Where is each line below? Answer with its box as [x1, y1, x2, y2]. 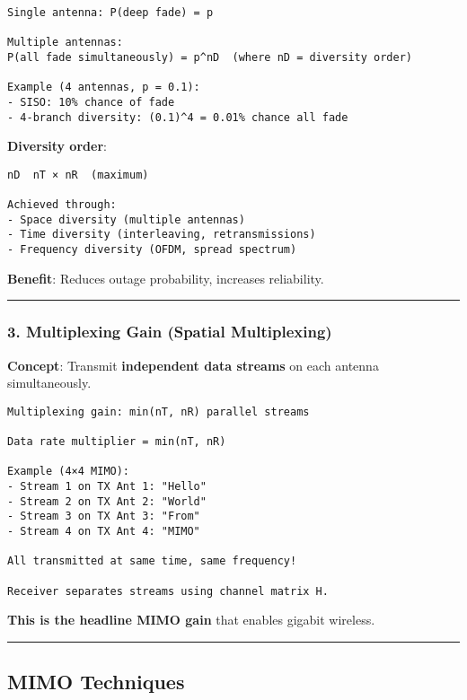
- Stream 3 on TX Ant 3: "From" [7, 510, 200, 523]
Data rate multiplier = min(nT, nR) [7, 435, 226, 449]
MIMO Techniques [7, 668, 185, 696]
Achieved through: [7, 198, 117, 212]
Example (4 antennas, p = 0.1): [7, 81, 200, 94]
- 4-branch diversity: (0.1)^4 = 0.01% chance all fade [7, 110, 348, 124]
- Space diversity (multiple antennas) [7, 213, 245, 226]
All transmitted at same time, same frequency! [7, 555, 297, 568]
